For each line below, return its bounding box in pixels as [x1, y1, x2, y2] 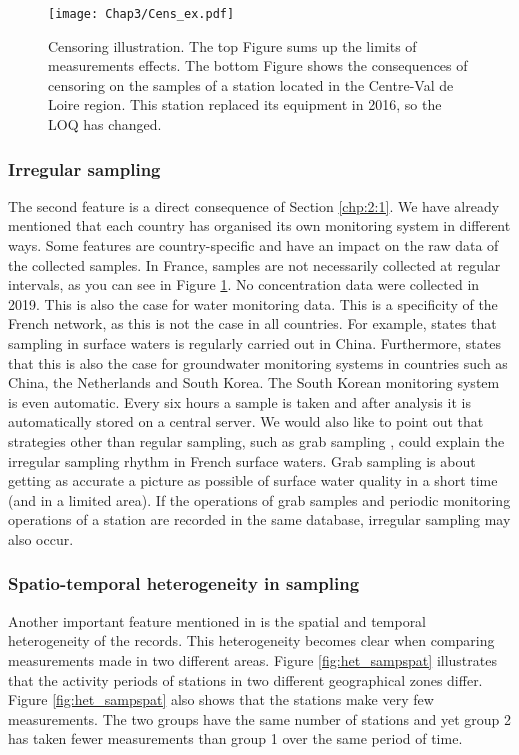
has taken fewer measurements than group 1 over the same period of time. [8, 728, 463, 749]
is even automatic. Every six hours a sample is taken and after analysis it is [8, 391, 471, 412]
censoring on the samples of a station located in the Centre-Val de [48, 74, 454, 95]
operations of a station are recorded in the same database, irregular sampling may [8, 509, 511, 530]
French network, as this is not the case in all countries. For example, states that [8, 313, 497, 334]
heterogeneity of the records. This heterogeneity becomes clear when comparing [8, 630, 495, 651]
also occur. [8, 528, 74, 549]
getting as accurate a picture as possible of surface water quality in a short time [8, 470, 498, 491]
